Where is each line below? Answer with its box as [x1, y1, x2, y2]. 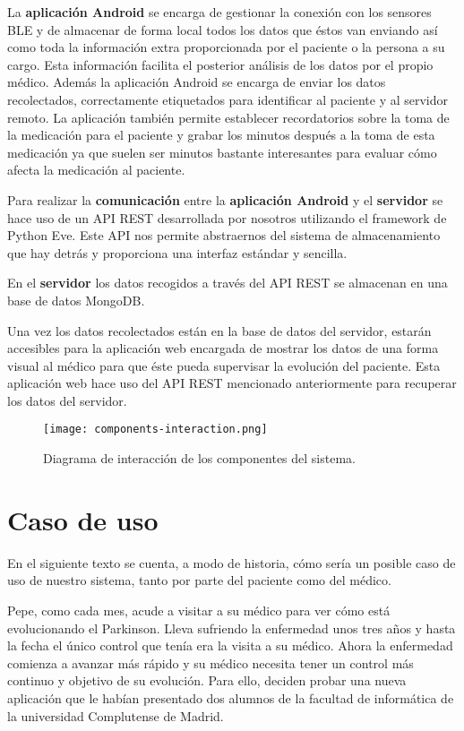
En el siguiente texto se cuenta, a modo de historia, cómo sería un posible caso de [7, 553, 456, 572]
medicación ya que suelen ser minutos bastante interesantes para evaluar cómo [7, 142, 437, 161]
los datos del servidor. [7, 391, 127, 409]
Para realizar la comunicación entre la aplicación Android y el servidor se [7, 190, 443, 209]
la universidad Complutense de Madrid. [7, 706, 224, 725]
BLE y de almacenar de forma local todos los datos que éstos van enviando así [7, 20, 438, 39]
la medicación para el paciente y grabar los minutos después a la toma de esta [7, 125, 435, 144]
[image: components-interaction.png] [43, 423, 268, 436]
